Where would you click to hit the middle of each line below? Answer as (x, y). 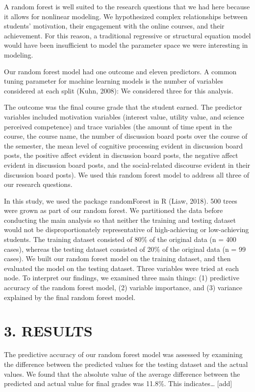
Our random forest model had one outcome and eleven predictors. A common (120, 71)
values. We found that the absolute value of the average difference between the (122, 374)
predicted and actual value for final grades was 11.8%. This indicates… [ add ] (118, 383)
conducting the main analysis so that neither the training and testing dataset (120, 220)
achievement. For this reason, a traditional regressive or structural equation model (127, 35)
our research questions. (38, 184)
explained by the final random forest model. (70, 297)
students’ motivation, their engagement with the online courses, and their (114, 26)
